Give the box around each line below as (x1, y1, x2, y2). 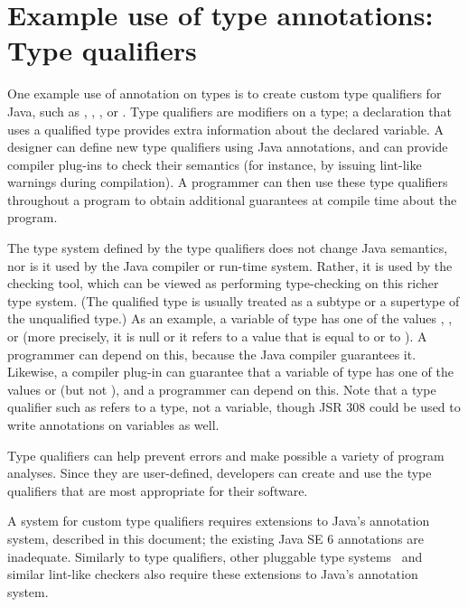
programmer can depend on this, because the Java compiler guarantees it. (7, 344, 417, 363)
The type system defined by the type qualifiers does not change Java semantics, (7, 238, 448, 257)
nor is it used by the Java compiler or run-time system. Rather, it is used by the (7, 256, 453, 275)
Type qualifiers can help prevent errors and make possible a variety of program (7, 445, 445, 464)
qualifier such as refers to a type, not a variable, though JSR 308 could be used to (7, 397, 461, 416)
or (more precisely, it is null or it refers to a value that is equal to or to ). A (7, 327, 427, 346)
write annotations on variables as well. (7, 416, 220, 434)
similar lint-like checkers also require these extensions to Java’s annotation (7, 565, 418, 584)
